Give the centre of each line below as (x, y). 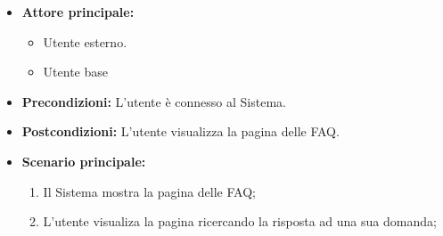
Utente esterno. (85, 41)
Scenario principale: (84, 161)
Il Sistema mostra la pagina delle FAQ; (149, 191)
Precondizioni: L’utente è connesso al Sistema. (154, 101)
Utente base (75, 72)
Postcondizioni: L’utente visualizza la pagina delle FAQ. (180, 131)
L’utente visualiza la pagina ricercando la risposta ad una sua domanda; (240, 221)
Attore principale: (78, 12)
